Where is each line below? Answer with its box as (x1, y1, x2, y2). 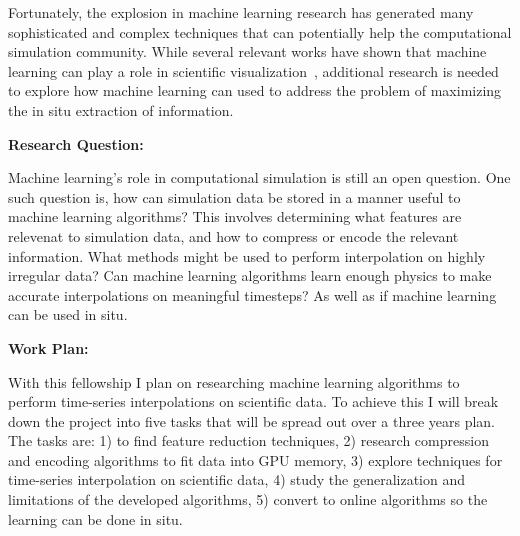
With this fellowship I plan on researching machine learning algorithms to (8, 371, 460, 392)
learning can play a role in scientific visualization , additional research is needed (8, 60, 499, 81)
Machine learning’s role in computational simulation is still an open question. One (8, 167, 511, 188)
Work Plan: (8, 337, 89, 358)
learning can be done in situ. (8, 508, 183, 529)
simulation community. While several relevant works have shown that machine (8, 41, 487, 62)
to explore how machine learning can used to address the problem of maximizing (8, 80, 502, 101)
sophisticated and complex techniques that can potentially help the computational (8, 21, 512, 42)
